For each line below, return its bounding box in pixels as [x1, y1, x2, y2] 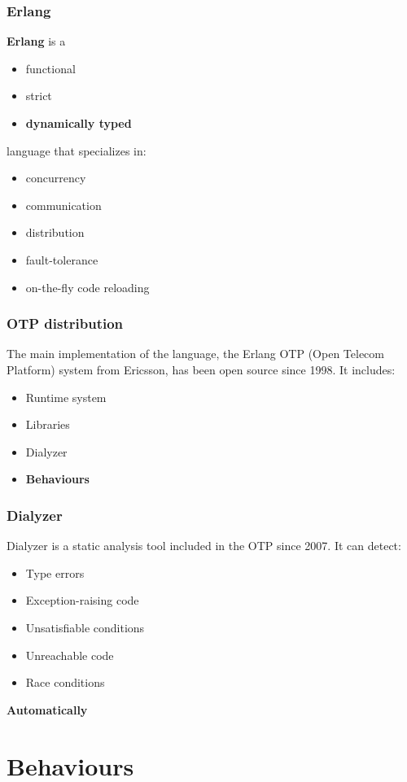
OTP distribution [7, 313, 124, 334]
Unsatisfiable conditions [25, 618, 145, 636]
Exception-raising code [25, 592, 139, 609]
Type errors [25, 564, 85, 581]
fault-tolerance [25, 251, 98, 268]
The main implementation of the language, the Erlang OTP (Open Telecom [7, 345, 384, 362]
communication [25, 196, 102, 213]
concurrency [25, 169, 86, 186]
